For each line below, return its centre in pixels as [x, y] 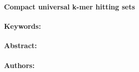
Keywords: [23, 26]
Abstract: [21, 45]
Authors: [19, 65]
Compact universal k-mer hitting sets [69, 6]
